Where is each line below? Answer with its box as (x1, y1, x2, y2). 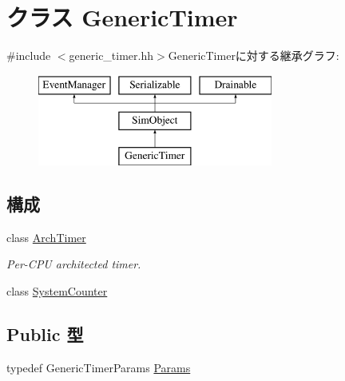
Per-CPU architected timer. (6, 256, 141, 272)
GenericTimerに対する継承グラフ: (168, 47, 339, 64)
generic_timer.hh (69, 47, 154, 64)
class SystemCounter (6, 283, 108, 300)
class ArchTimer (6, 228, 86, 245)
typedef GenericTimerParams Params (6, 359, 191, 375)
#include (6, 47, 51, 64)
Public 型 (6, 322, 84, 347)
